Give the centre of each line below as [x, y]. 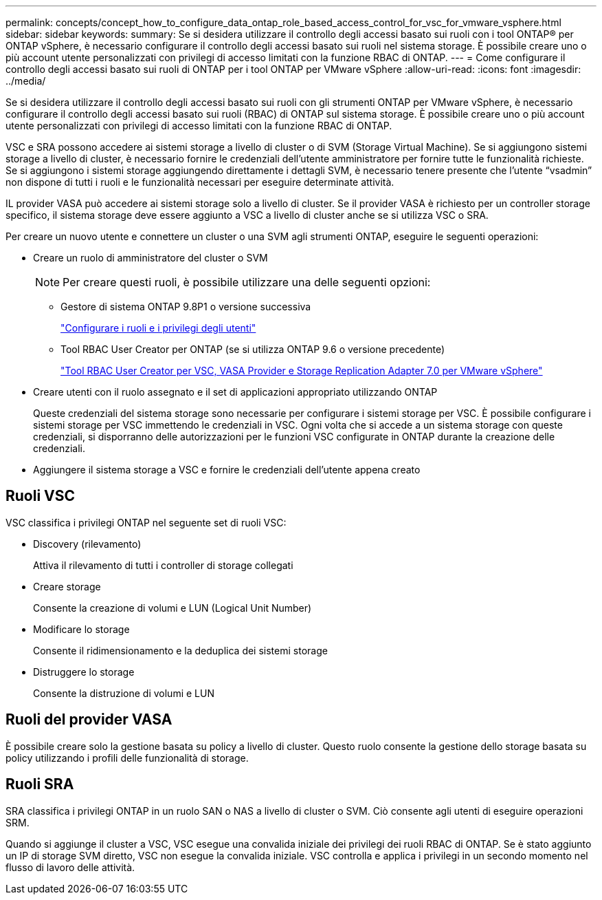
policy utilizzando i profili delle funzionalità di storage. [127, 758]
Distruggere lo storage [84, 672]
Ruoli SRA [40, 784]
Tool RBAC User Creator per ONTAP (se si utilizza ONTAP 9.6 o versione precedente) [253, 349]
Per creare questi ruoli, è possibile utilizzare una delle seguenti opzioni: [247, 282]
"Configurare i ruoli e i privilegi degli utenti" [158, 328]
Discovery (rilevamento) [87, 544]
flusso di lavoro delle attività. [70, 867]
